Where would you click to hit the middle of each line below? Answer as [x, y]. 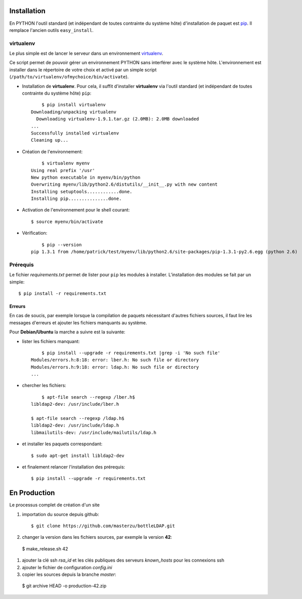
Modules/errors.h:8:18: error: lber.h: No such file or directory [115, 360]
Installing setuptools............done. [82, 191]
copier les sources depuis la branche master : [69, 575]
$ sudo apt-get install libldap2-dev [78, 456]
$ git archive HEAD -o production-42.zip [64, 586]
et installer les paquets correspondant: [62, 444]
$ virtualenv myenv [66, 163]
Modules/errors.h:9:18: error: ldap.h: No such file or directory [115, 367]
